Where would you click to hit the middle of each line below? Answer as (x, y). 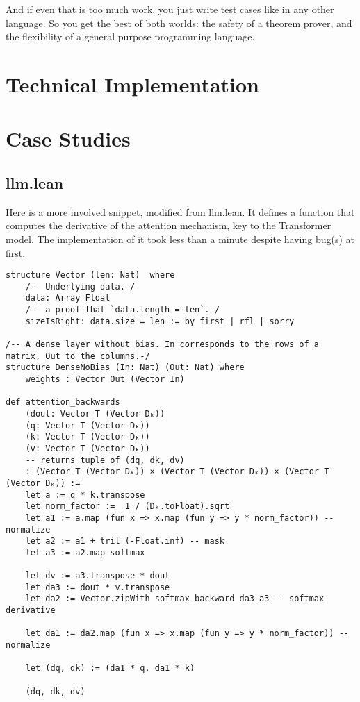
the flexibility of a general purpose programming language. (130, 36)
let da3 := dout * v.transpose (98, 587)
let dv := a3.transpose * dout (98, 576)
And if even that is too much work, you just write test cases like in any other (170, 9)
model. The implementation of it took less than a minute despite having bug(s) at (180, 239)
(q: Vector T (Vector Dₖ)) (88, 425)
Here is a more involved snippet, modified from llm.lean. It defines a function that (180, 211)
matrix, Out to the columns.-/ (78, 356)
